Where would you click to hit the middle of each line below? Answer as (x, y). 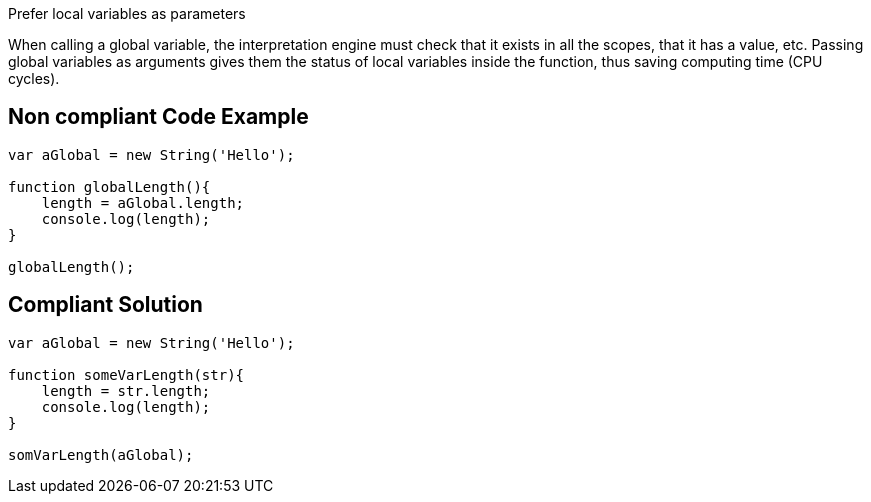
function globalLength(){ (109, 186)
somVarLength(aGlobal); (101, 454)
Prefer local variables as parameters (127, 13)
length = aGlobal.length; (143, 202)
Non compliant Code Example (158, 117)
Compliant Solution (105, 305)
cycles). (34, 78)
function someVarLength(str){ (126, 374)
